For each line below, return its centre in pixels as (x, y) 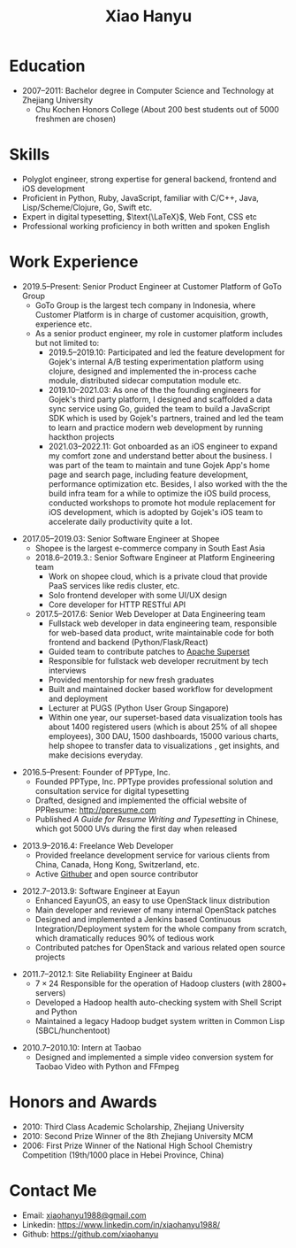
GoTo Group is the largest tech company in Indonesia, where (145, 305)
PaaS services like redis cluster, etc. (114, 585)
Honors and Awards (83, 1102)
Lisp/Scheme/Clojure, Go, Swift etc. (87, 207)
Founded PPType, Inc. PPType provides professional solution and (154, 782)
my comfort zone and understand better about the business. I (160, 455)
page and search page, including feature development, (148, 474)
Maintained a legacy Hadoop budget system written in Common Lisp (160, 1021)
